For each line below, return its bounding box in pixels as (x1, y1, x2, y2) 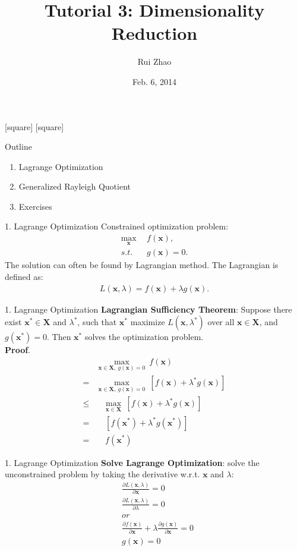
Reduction (111, 21, 198, 45)
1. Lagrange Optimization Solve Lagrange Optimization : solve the (5, 456, 260, 468)
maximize (130, 316, 165, 328)
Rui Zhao (137, 55, 172, 68)
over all (207, 316, 235, 328)
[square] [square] (5, 120, 64, 133)
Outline (5, 140, 32, 153)
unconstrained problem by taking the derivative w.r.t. (5, 468, 200, 480)
